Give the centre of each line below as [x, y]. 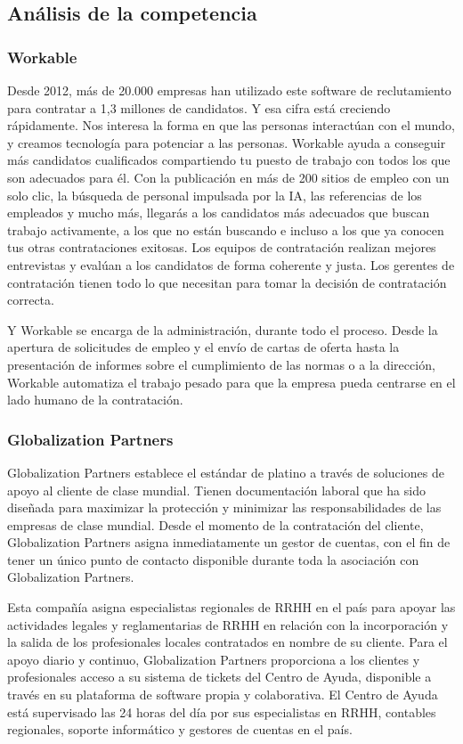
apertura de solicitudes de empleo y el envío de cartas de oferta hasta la [203, 347]
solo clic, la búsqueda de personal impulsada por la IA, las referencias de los [215, 195]
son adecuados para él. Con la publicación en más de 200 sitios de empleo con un [228, 177]
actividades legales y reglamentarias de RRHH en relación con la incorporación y [228, 624]
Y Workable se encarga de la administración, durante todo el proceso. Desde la [223, 329]
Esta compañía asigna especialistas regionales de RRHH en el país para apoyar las [231, 607]
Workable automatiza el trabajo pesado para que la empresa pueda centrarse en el [231, 382]
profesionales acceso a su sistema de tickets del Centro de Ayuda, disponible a [219, 677]
